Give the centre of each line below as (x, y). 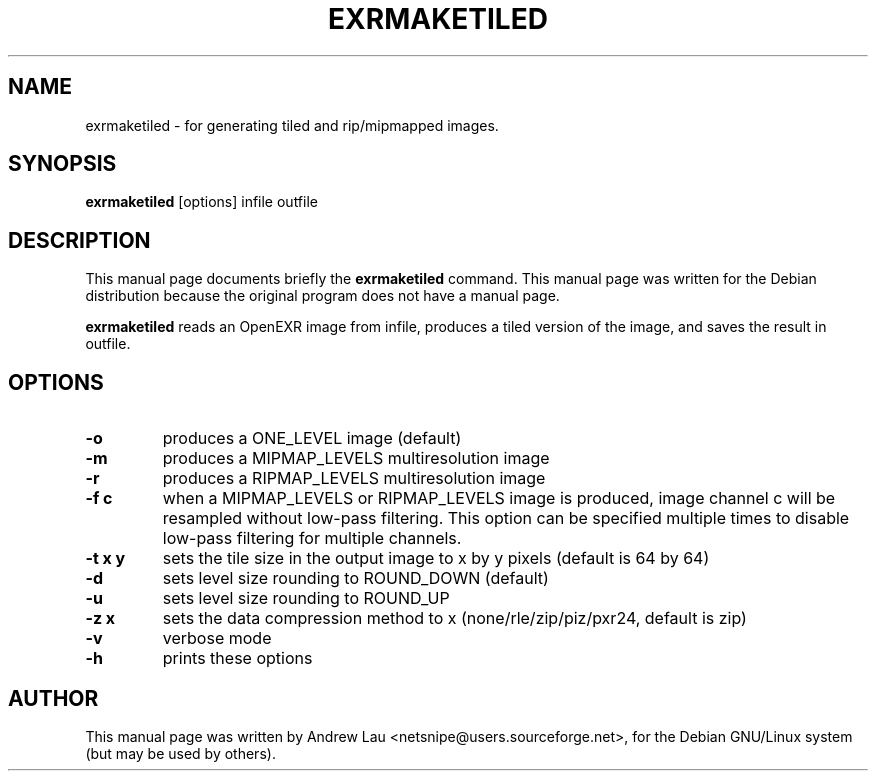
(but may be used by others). (180, 753)
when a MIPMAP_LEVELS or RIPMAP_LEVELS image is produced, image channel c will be (499, 498)
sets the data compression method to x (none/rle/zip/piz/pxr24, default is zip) (454, 618)
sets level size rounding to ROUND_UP (306, 598)
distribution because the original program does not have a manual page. (322, 296)
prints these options (237, 658)
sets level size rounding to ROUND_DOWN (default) (355, 578)
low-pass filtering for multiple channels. (312, 538)
